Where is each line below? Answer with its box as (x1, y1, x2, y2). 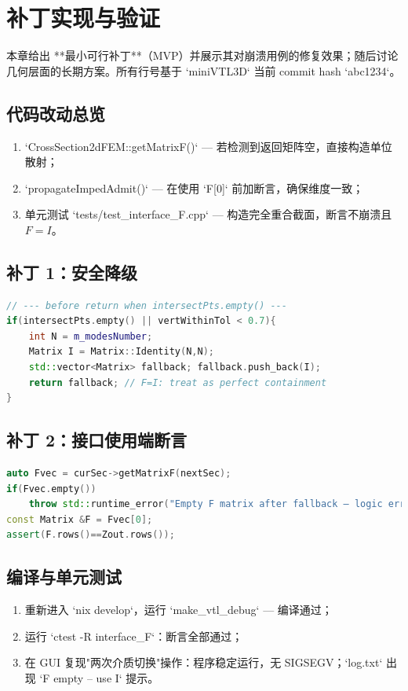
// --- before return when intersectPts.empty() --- (6, 300, 287, 311)
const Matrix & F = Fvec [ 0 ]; (6, 513, 153, 525)
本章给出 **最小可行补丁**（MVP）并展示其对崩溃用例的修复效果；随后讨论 (6, 47, 399, 64)
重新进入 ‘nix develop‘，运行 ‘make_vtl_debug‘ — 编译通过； (24, 601, 333, 618)
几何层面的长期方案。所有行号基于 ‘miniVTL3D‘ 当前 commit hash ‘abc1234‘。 (6, 62, 401, 79)
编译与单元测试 (6, 564, 122, 589)
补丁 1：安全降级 (6, 259, 138, 284)
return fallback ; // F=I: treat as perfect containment (28, 377, 327, 388)
